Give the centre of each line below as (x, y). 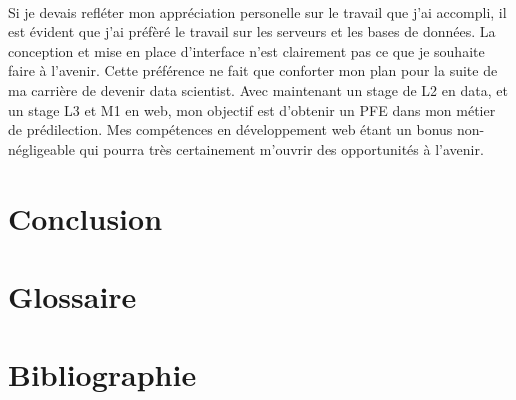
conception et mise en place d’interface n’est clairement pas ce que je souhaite (246, 50)
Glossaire (72, 295)
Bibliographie (102, 374)
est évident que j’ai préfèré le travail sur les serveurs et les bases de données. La (252, 31)
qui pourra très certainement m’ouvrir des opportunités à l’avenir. (281, 148)
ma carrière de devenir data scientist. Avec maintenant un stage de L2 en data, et (258, 89)
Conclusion (85, 217)
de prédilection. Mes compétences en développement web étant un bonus (230, 129)
